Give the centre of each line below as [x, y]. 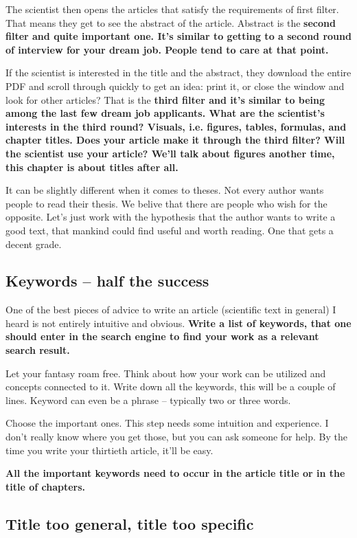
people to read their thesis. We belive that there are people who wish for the [166, 203]
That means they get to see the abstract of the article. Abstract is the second [171, 22]
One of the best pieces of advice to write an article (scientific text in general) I [171, 310]
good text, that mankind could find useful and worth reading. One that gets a [170, 230]
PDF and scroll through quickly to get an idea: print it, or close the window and [175, 86]
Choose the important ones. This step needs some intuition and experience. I [167, 423]
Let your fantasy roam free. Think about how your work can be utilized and [166, 373]
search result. [38, 350]
